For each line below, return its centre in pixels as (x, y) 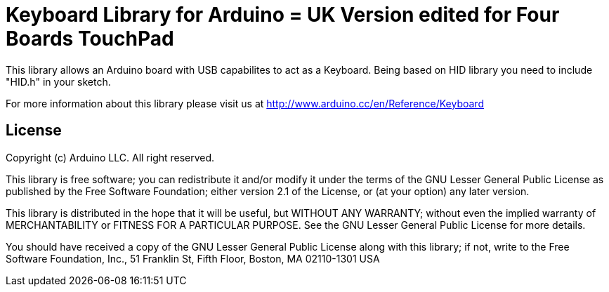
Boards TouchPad (90, 39)
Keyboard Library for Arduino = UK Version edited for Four (283, 15)
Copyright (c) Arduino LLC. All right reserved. (110, 157)
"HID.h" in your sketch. (58, 81)
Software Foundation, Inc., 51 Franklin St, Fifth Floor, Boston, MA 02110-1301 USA (193, 258)
